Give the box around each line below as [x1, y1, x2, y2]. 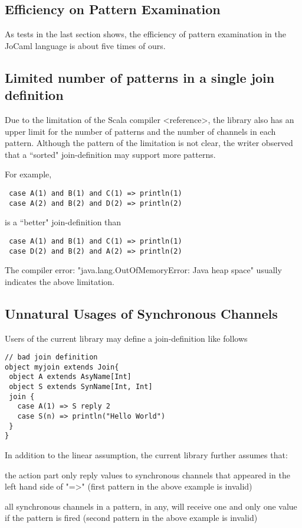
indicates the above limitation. [5, 275, 114, 287]
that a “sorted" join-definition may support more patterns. [5, 148, 216, 160]
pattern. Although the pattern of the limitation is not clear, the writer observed [5, 137, 293, 149]
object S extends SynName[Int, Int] [9, 383, 153, 391]
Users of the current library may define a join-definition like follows [5, 332, 248, 344]
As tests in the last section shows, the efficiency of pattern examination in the [5, 28, 286, 40]
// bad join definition [5, 353, 98, 362]
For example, [5, 168, 52, 180]
